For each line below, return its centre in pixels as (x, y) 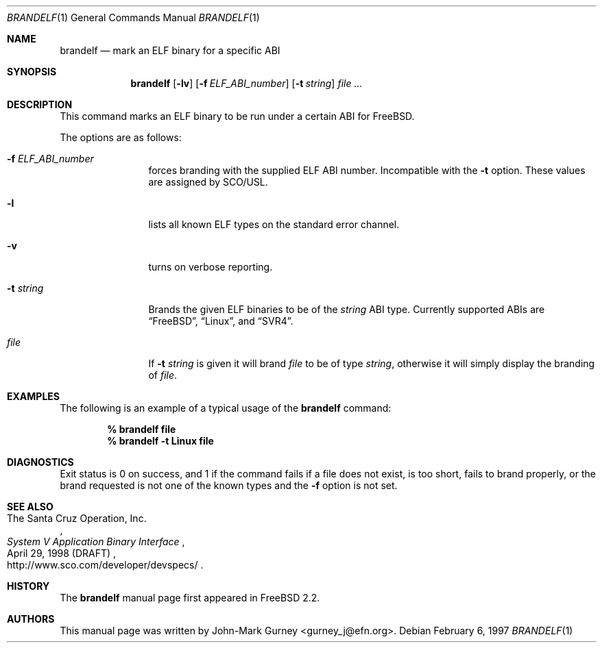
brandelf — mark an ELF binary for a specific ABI (170, 50)
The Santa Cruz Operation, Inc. (77, 518)
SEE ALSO (30, 507)
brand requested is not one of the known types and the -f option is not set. (229, 485)
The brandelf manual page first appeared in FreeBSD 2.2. (190, 598)
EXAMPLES (33, 396)
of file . (163, 375)
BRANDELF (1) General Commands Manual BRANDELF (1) (133, 17)
